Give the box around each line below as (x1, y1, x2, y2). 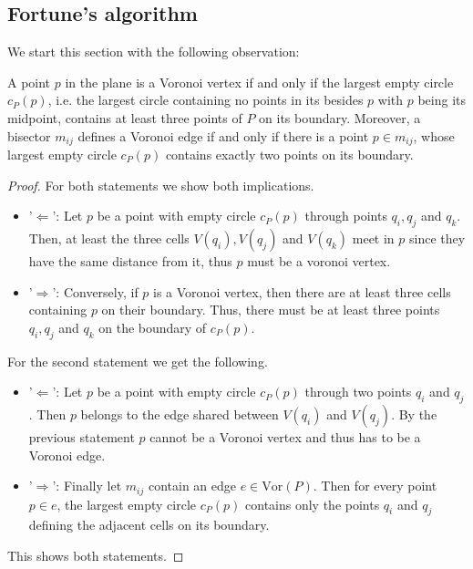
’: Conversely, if (52, 282, 139, 301)
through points (304, 206, 387, 225)
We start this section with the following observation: (7, 42, 300, 61)
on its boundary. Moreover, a (259, 108, 421, 127)
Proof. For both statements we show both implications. (7, 175, 314, 194)
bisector (7, 126, 51, 145)
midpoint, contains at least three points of (7, 108, 242, 127)
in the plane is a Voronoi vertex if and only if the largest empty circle (65, 72, 454, 91)
